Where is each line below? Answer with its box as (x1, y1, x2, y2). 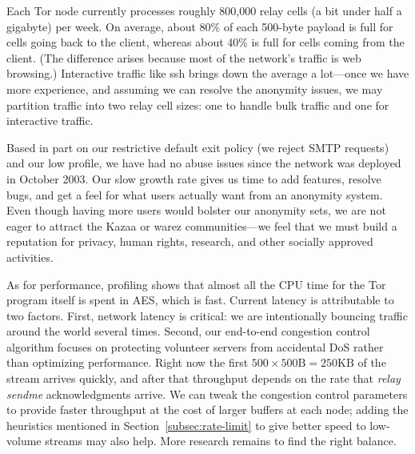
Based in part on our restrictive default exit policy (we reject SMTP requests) (6, 139, 389, 155)
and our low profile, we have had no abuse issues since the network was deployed (6, 155, 401, 171)
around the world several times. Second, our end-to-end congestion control (6, 323, 370, 339)
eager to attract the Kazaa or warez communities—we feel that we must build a (6, 217, 397, 234)
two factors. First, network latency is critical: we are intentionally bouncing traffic (6, 307, 408, 323)
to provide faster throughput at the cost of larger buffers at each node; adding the (6, 401, 409, 418)
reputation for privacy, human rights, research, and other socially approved (6, 233, 373, 250)
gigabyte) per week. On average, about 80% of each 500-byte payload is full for (6, 18, 393, 34)
